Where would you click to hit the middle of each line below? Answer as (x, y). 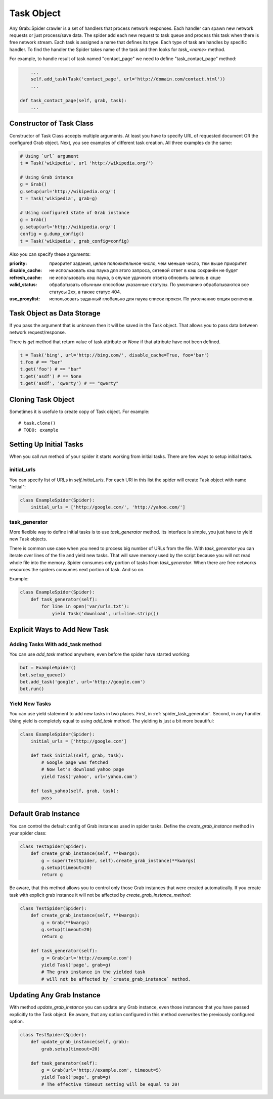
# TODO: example (38, 430)
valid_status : (23, 285)
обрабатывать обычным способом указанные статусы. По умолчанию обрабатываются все (149, 285)
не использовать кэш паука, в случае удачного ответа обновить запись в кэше (135, 278)
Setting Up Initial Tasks (46, 445)
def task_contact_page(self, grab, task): (73, 100)
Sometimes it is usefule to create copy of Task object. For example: (79, 411)
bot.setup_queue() (43, 675)
